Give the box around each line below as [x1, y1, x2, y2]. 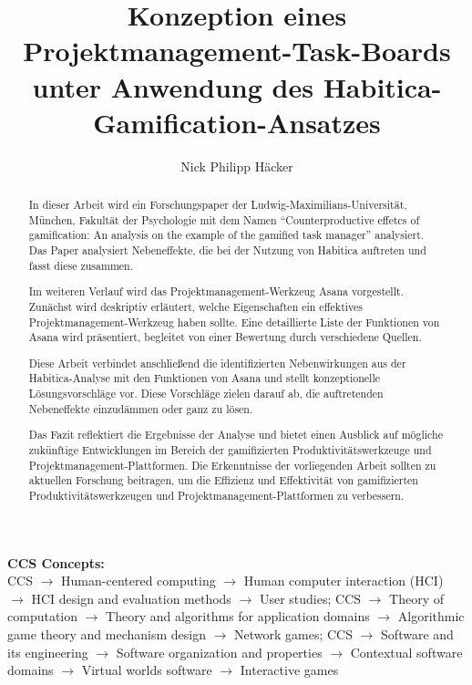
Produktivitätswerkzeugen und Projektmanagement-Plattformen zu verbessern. [28, 487, 405, 503]
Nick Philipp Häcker [180, 156, 293, 175]
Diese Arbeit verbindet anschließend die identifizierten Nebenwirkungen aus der [28, 355, 406, 370]
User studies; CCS [259, 588, 362, 607]
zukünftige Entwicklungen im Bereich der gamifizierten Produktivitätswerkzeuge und [28, 441, 432, 457]
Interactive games [240, 660, 339, 680]
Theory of [389, 588, 445, 607]
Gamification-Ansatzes [93, 103, 381, 140]
